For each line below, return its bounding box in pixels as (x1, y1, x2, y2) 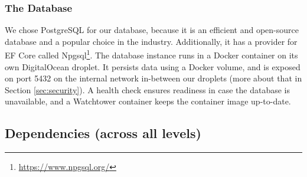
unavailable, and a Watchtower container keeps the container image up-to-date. (5, 95, 291, 107)
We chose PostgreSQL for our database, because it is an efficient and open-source (5, 24, 299, 36)
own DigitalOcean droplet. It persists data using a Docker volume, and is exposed (5, 60, 301, 73)
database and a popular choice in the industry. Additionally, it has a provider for (5, 35, 298, 47)
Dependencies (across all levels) (5, 124, 201, 142)
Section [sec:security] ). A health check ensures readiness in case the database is (5, 83, 290, 96)
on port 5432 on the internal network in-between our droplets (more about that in (5, 72, 302, 84)
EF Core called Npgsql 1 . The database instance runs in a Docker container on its (5, 47, 298, 61)
